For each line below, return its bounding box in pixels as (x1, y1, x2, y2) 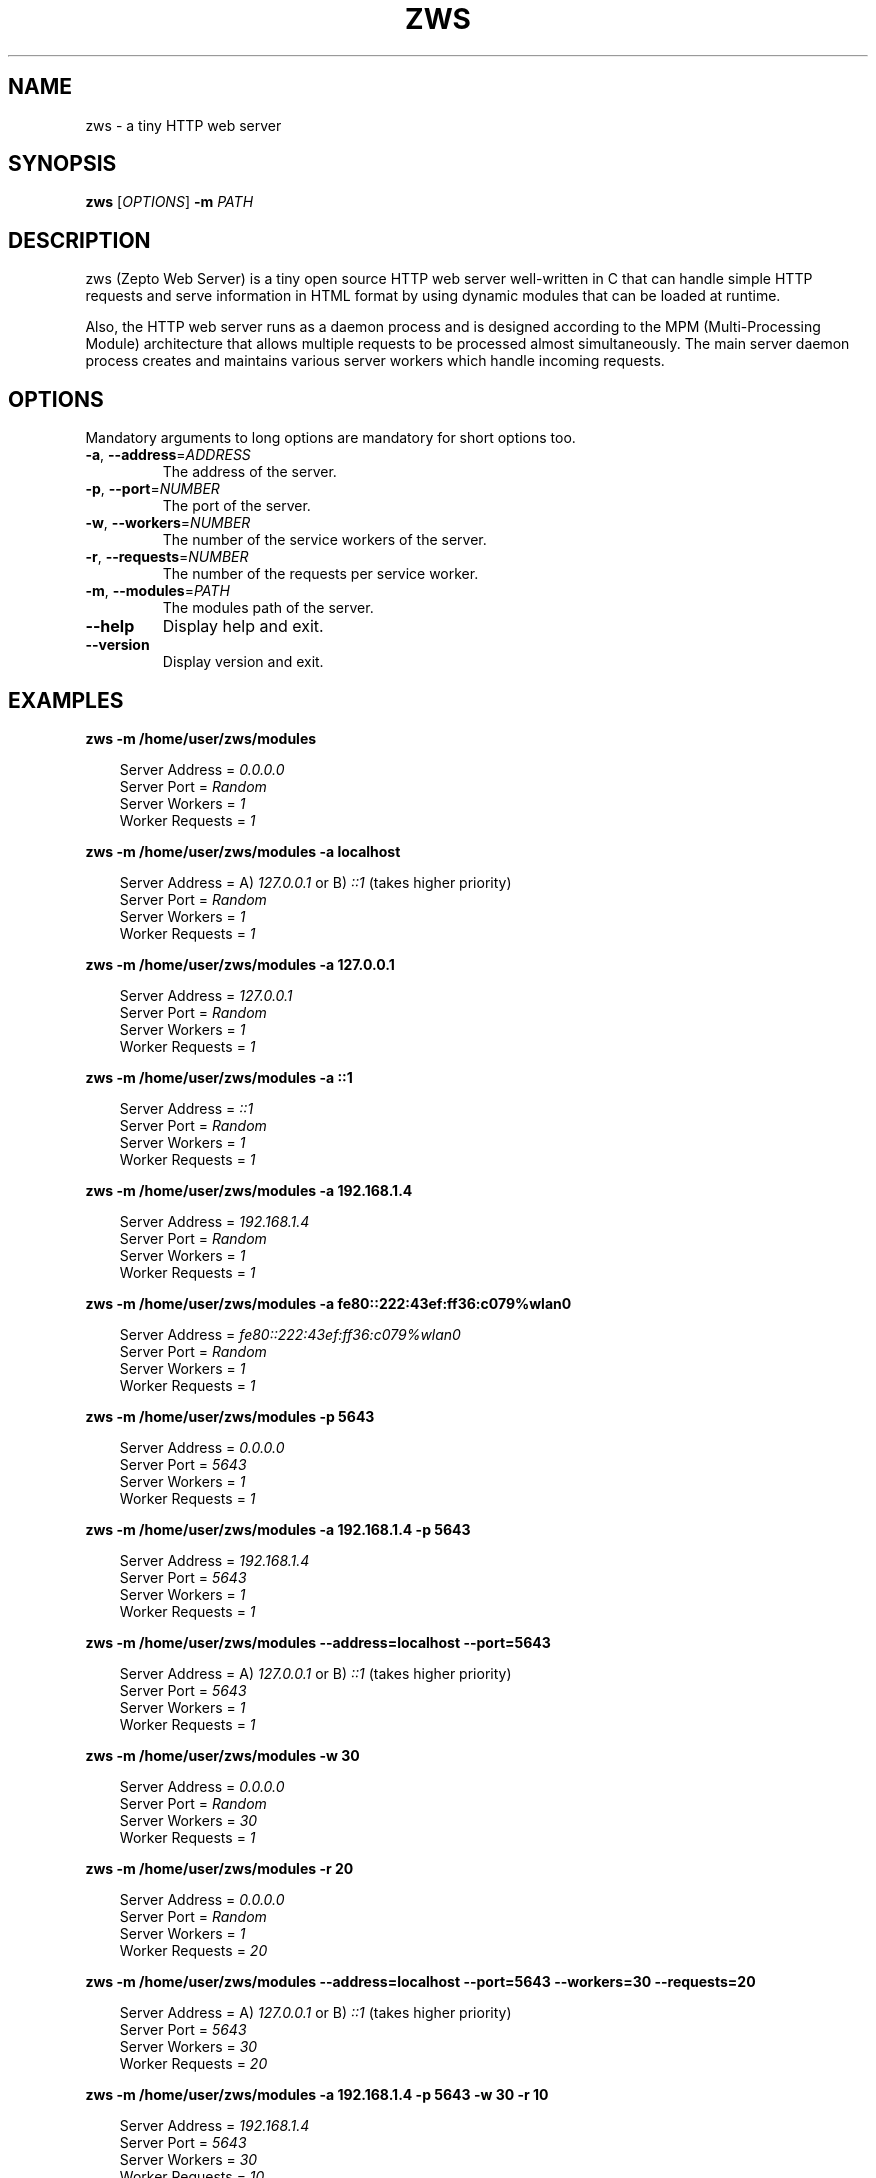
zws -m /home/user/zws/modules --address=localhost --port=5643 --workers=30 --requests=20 (85, 1972, 756, 1990)
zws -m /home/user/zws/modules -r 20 (85, 1859, 354, 1877)
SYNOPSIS (8, 151, 117, 177)
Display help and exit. (162, 616, 324, 637)
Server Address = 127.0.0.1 (119, 986, 293, 1004)
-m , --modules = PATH (85, 582, 230, 600)
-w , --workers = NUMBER (85, 514, 251, 532)
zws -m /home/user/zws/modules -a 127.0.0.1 (85, 955, 395, 973)
